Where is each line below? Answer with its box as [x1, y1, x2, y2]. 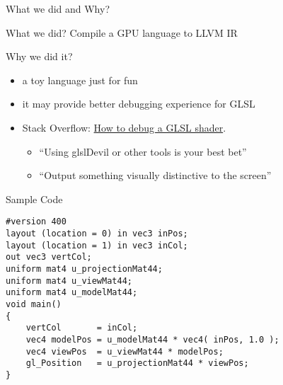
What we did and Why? [6, 1, 110, 16]
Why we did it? [6, 49, 73, 64]
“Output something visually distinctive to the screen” [39, 168, 272, 183]
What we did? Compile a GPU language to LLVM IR [6, 25, 238, 40]
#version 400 [6, 217, 67, 227]
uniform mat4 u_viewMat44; [6, 275, 132, 286]
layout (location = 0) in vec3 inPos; [6, 229, 188, 239]
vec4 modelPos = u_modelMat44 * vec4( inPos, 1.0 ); [25, 334, 279, 345]
